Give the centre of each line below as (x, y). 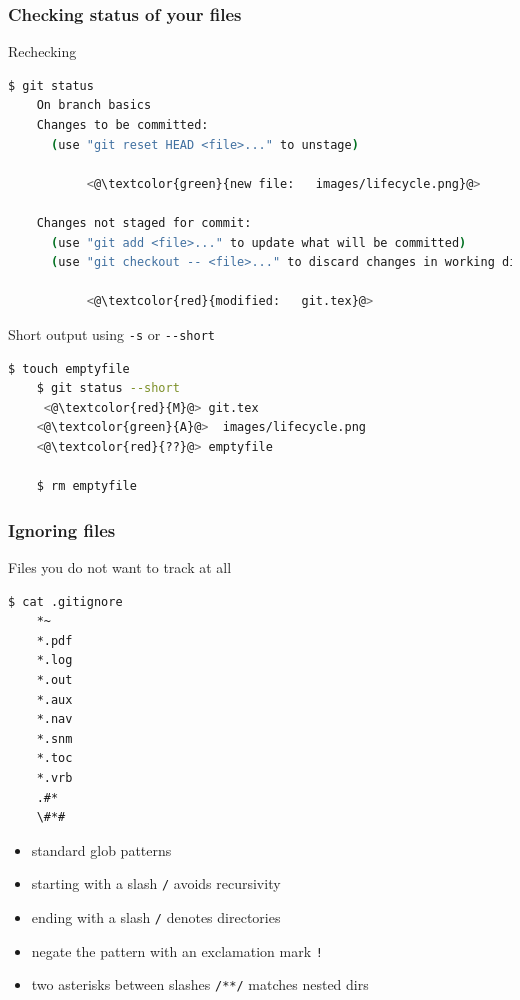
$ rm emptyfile (86, 486)
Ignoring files (62, 529)
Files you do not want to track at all (120, 566)
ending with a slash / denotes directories (156, 916)
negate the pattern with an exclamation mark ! (177, 950)
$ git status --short (108, 388)
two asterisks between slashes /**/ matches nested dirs (200, 984)
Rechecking (42, 51)
